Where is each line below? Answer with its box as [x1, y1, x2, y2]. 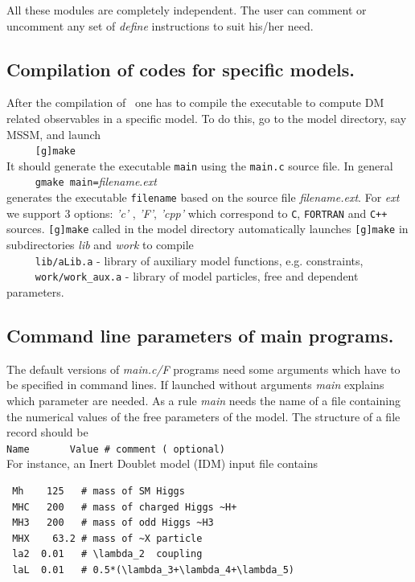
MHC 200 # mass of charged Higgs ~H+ [12, 501, 237, 513]
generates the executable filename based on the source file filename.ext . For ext [6, 189, 400, 206]
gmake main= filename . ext [35, 173, 157, 190]
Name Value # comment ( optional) [6, 443, 226, 455]
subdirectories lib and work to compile [6, 236, 194, 253]
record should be [6, 424, 88, 441]
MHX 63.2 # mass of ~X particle [12, 532, 203, 544]
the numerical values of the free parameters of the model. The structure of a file [6, 408, 401, 424]
